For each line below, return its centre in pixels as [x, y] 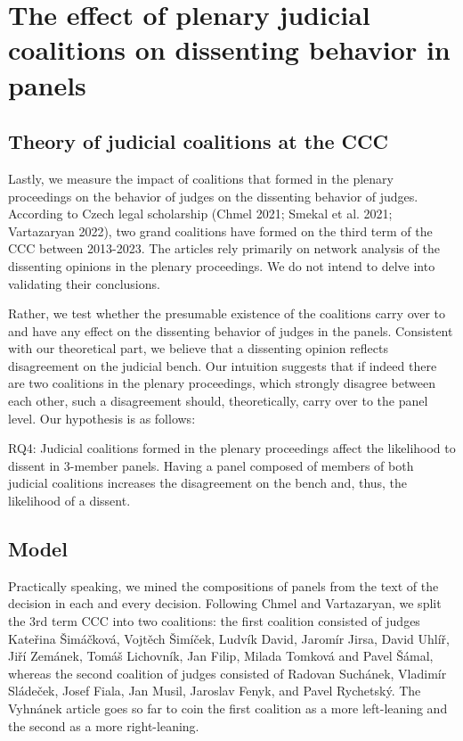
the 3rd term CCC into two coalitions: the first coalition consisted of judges [214, 621]
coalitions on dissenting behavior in [229, 49]
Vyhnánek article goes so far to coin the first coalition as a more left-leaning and [228, 708]
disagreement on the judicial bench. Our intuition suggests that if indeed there [223, 365]
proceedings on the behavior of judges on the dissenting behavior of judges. [213, 196]
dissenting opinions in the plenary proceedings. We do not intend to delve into [222, 265]
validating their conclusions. [84, 283]
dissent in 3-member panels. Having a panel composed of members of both [211, 465]
